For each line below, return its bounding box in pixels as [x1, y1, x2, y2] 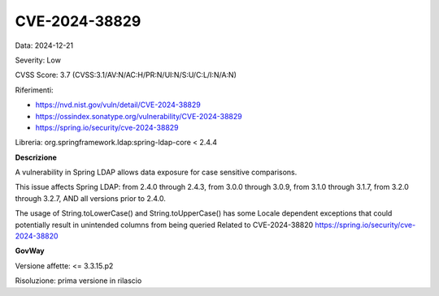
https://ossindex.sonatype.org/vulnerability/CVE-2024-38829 [35, 111, 243, 121]
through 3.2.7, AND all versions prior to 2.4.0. [15, 193, 166, 203]
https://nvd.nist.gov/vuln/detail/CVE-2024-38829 [35, 100, 201, 109]
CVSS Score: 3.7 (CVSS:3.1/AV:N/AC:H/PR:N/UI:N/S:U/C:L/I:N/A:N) [15, 70, 237, 80]
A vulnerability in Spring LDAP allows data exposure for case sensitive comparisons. [15, 167, 298, 178]
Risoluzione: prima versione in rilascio [15, 276, 142, 285]
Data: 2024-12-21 [15, 41, 74, 50]
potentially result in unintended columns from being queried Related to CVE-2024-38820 [15, 220, 314, 230]
